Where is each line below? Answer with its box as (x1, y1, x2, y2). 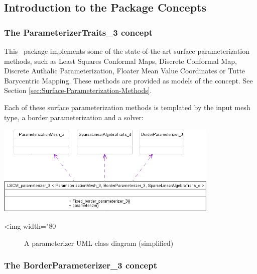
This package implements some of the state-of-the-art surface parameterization (4, 46, 249, 56)
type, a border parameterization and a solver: (4, 112, 144, 122)
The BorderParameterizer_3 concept (4, 259, 157, 271)
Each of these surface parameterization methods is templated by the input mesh (4, 102, 250, 112)
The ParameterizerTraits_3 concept (4, 26, 153, 38)
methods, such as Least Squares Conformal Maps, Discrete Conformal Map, (4, 55, 237, 66)
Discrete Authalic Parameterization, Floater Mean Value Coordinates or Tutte (4, 65, 245, 76)
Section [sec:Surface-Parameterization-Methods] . (4, 85, 152, 96)
